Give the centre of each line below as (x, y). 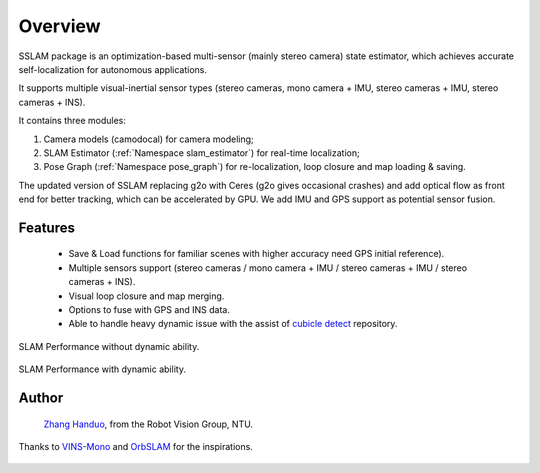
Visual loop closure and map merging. (146, 296)
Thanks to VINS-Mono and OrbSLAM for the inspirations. (136, 446)
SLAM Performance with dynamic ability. (102, 369)
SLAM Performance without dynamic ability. (109, 346)
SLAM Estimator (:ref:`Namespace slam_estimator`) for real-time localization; (201, 152)
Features (46, 227)
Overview (59, 26)
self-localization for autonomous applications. (113, 69)
